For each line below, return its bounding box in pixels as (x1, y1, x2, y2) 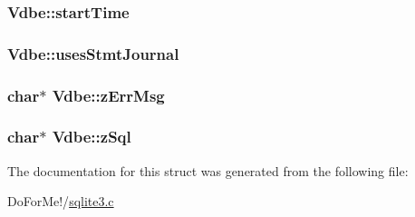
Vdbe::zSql (52, 125, 131, 148)
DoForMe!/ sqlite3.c (7, 192, 114, 211)
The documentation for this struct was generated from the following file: (7, 161, 409, 180)
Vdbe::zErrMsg (52, 84, 165, 106)
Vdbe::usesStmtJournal (7, 42, 179, 64)
